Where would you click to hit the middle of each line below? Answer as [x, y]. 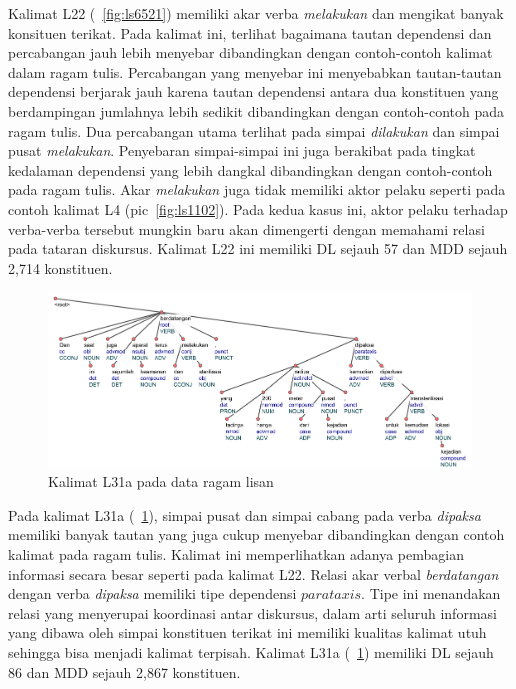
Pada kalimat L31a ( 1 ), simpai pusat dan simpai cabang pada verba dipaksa [244, 514]
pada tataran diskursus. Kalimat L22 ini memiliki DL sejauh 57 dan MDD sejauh [258, 248]
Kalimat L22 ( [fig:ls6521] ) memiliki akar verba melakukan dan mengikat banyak [256, 13]
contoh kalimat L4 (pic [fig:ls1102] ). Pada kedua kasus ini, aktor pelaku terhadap [258, 208]
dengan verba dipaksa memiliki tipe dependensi [152, 593]
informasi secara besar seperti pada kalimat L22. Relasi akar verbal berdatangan [253, 573]
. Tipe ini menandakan [431, 593]
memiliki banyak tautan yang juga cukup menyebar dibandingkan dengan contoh [256, 534]
